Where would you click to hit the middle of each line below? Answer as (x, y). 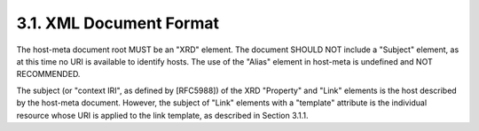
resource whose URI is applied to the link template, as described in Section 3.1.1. (163, 115)
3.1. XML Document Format (118, 23)
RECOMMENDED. (48, 74)
